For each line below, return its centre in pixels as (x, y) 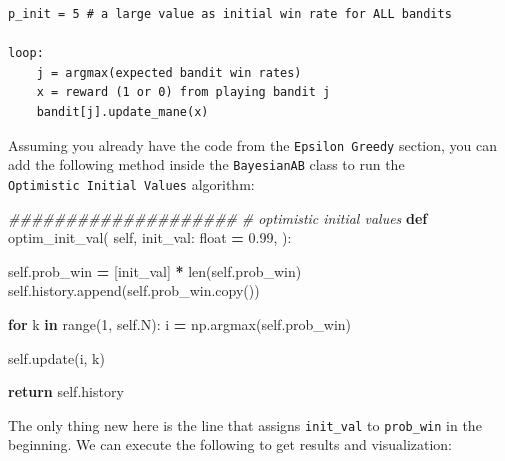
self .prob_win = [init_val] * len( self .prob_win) (155, 270)
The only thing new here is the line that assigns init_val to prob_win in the (245, 424)
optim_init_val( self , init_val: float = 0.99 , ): (150, 237)
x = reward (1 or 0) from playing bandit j (183, 92)
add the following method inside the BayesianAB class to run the (206, 164)
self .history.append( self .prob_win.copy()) (134, 290)
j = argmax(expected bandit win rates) (169, 72)
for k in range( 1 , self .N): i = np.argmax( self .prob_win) (180, 323)
